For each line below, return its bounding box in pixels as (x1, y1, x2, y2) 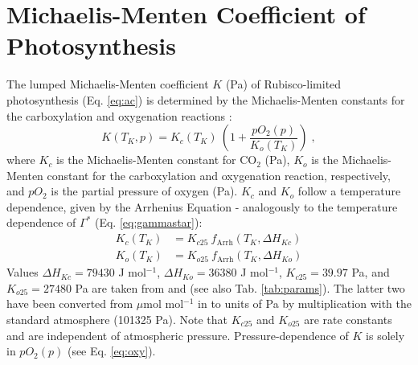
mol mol (143, 295, 184, 312)
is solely (366, 326, 405, 343)
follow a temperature (297, 182, 401, 199)
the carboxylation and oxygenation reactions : (6, 107, 232, 124)
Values (6, 264, 39, 281)
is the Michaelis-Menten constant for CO (56, 151, 257, 168)
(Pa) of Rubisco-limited (225, 76, 342, 92)
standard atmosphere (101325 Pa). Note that (6, 310, 227, 327)
